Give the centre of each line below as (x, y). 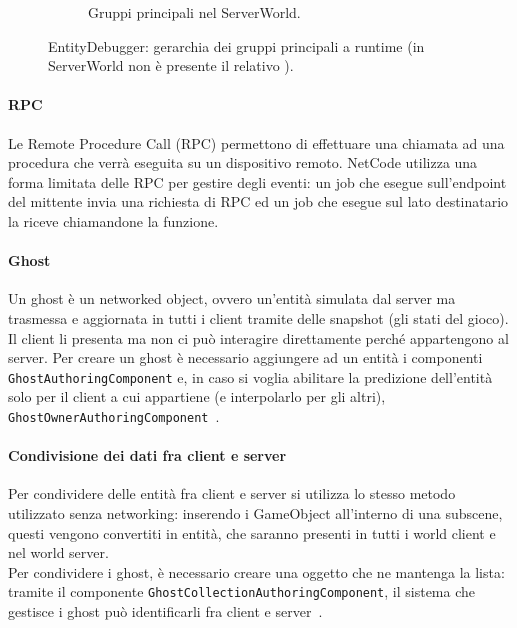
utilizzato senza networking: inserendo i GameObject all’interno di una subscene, (255, 513)
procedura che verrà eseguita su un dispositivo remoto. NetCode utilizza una (243, 162)
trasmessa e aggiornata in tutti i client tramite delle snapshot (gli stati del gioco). (258, 317)
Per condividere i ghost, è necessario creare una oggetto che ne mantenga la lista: (256, 571)
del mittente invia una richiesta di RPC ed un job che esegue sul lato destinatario (258, 201)
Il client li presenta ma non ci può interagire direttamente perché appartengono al (258, 337)
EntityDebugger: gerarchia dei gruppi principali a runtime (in (236, 45)
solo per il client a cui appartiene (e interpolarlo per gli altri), (197, 396)
